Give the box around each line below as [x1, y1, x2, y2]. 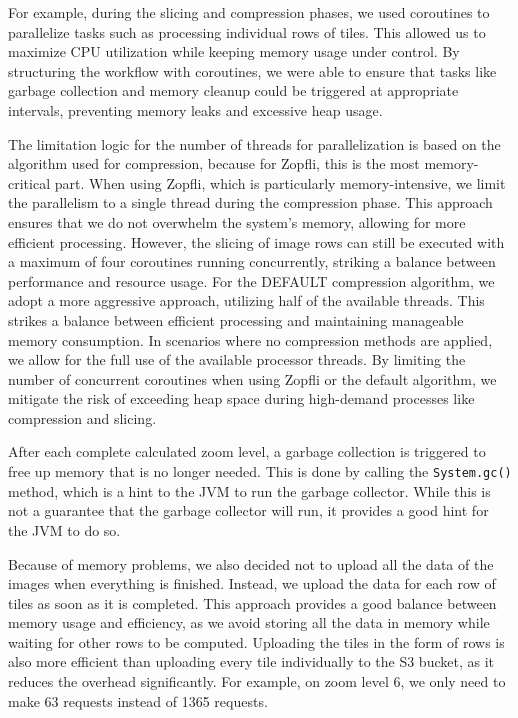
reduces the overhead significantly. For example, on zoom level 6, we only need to [8, 671, 506, 692]
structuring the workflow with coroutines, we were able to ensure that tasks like [8, 60, 497, 81]
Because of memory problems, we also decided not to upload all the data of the [8, 553, 494, 574]
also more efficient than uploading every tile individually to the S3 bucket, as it [8, 651, 494, 672]
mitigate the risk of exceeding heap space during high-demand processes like [8, 388, 475, 409]
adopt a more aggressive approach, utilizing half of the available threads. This [8, 290, 485, 311]
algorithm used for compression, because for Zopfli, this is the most [8, 153, 420, 174]
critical [8, 172, 51, 193]
